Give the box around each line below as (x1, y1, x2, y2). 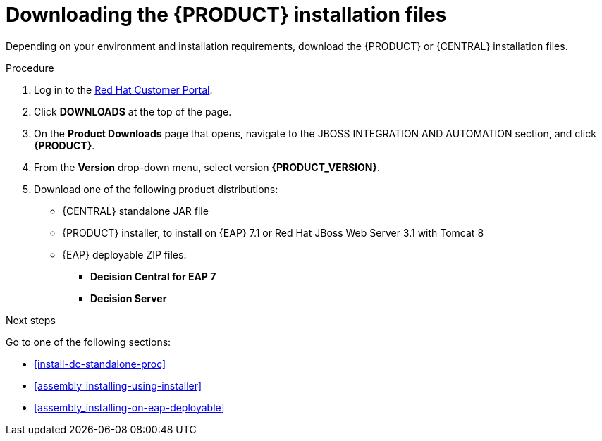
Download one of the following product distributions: (34, 182, 278, 195)
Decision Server (90, 292, 167, 304)
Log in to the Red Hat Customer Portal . (34, 83, 213, 96)
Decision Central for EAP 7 (90, 270, 216, 282)
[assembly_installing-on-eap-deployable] (34, 401, 225, 414)
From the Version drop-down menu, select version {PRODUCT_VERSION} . (34, 161, 381, 173)
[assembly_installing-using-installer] (34, 379, 202, 392)
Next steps (6, 313, 56, 326)
